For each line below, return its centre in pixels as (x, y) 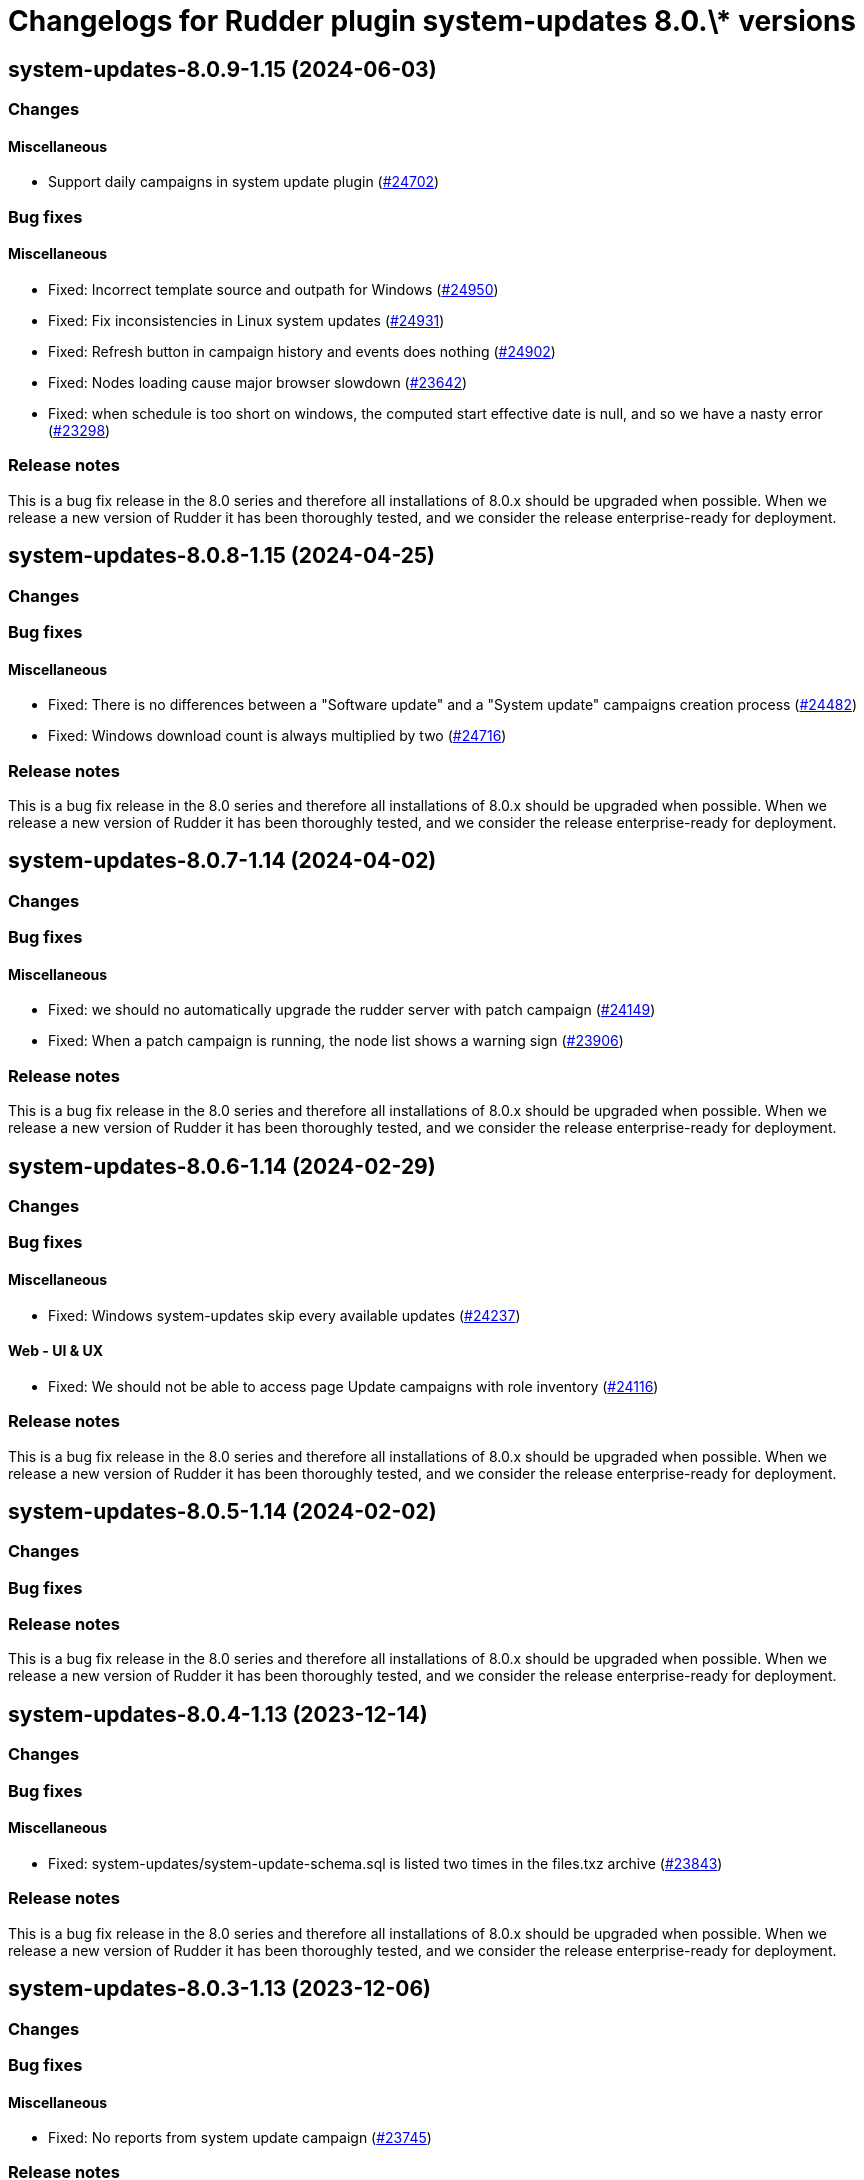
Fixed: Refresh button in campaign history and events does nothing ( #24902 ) (302, 351)
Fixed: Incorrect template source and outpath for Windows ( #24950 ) (273, 289)
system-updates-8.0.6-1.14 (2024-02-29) (222, 1166)
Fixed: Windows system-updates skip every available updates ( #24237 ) (284, 1315)
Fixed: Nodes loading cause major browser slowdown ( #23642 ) (258, 382)
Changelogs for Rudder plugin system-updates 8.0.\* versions (432, 21)
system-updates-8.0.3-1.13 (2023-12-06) (220, 1989)
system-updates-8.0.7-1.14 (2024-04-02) (222, 861)
